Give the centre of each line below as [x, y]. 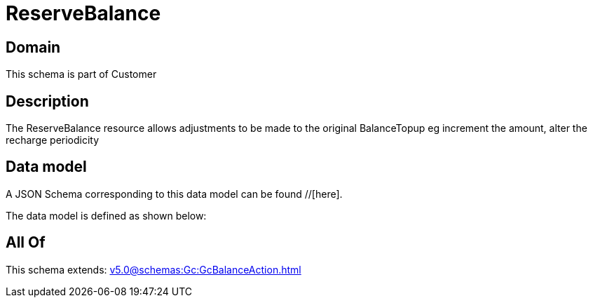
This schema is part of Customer [81, 74]
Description [47, 101]
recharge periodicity [53, 140]
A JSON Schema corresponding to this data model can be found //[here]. [174, 194]
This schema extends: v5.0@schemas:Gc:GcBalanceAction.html [154, 269]
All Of [26, 243]
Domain [33, 47]
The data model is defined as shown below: [106, 215]
